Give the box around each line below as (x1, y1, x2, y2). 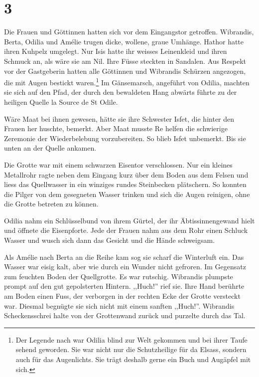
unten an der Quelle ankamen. (4, 143, 97, 153)
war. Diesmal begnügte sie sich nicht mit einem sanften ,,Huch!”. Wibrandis (4, 300, 235, 311)
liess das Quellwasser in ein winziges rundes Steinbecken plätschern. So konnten (4, 179, 247, 189)
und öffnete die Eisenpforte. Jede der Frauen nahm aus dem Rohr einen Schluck (4, 225, 248, 235)
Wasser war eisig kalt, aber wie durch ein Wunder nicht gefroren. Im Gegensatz (4, 261, 246, 272)
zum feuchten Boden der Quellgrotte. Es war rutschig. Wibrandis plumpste (4, 271, 233, 281)
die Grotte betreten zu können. (4, 198, 99, 209)
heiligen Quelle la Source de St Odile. (4, 96, 118, 107)
